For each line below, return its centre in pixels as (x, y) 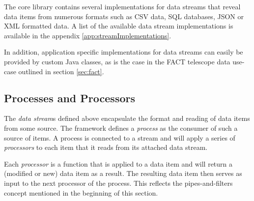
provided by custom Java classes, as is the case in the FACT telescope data (117, 61)
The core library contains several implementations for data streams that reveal (122, 6)
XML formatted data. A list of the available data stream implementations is (119, 26)
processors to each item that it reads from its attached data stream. (106, 147)
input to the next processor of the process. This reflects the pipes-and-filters (118, 183)
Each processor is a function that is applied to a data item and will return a (118, 163)
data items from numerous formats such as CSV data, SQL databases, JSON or (124, 16)
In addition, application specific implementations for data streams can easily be (124, 52)
